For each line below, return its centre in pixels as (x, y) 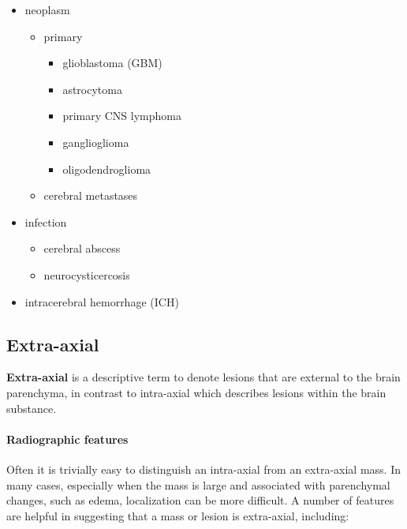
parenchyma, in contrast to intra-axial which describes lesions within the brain (196, 392)
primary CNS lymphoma (122, 116)
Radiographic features (67, 439)
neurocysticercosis (87, 274)
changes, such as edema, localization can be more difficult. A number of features (200, 500)
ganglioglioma (96, 142)
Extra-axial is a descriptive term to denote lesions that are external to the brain (203, 377)
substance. (32, 408)
